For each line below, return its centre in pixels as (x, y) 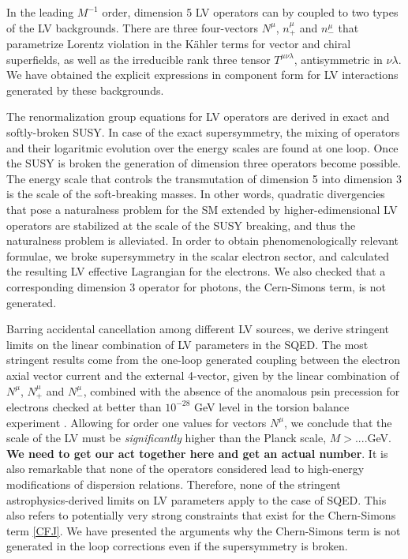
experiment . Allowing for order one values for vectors (137, 422)
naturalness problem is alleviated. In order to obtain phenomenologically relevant (203, 240)
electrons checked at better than (84, 406)
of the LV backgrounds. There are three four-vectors (133, 27)
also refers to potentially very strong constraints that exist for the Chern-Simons (201, 515)
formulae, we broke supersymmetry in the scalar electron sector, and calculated (198, 255)
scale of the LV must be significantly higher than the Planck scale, (167, 438)
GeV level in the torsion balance (272, 406)
